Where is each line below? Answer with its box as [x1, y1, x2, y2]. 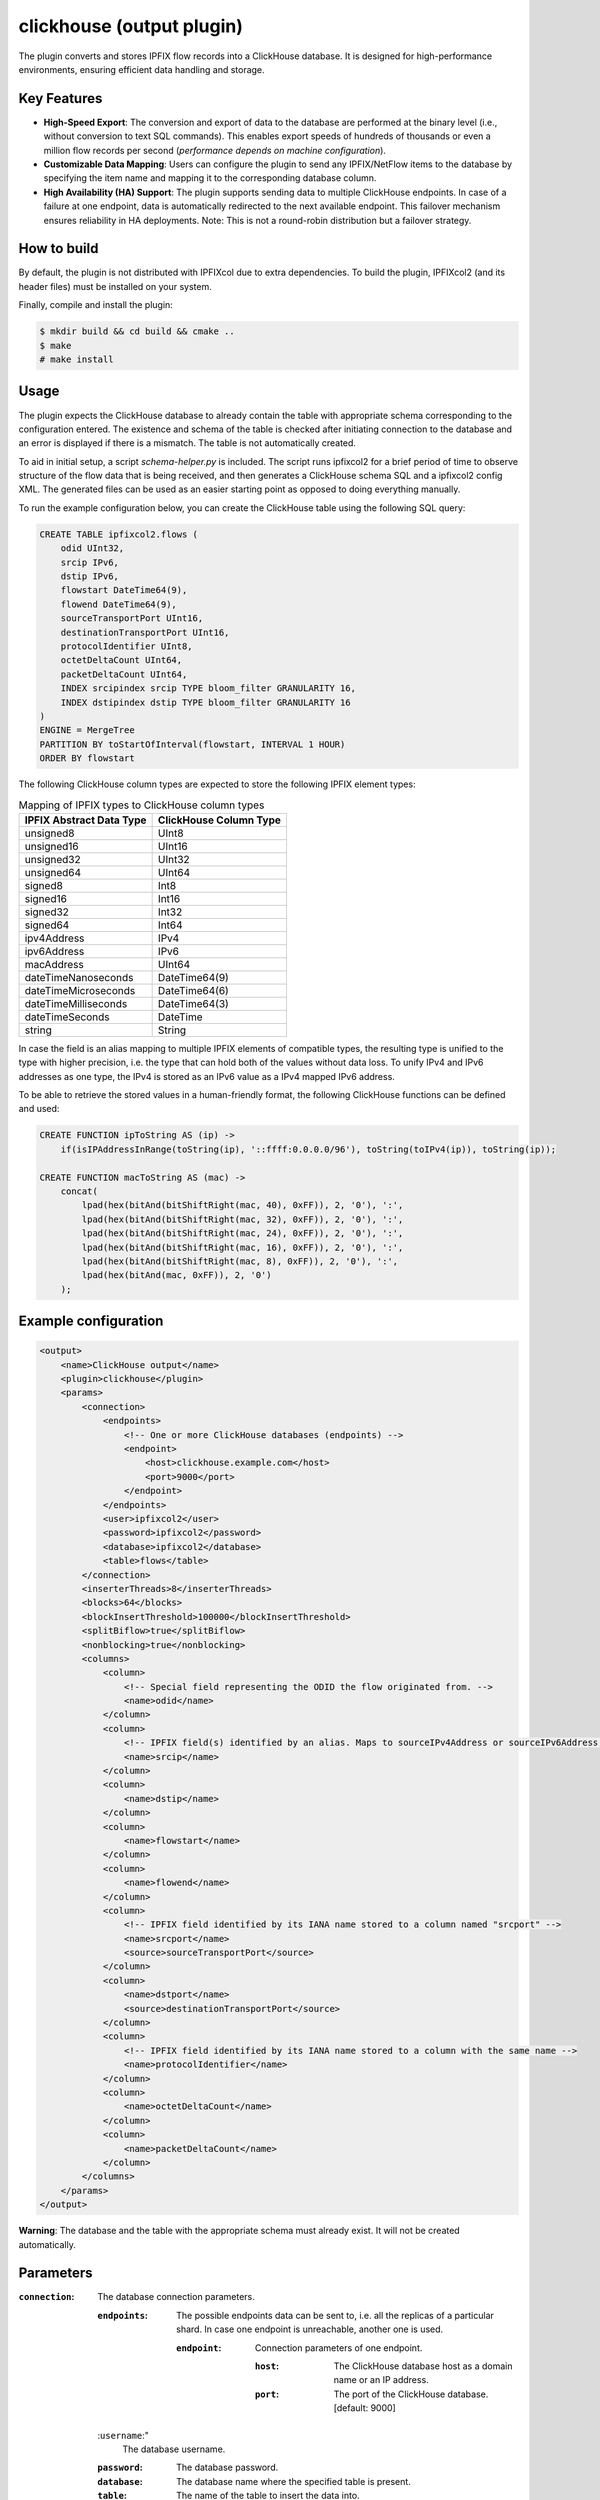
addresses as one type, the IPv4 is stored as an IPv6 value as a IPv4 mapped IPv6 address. [18, 1070, 395, 1082]
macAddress [24, 957, 84, 971]
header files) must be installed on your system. [18, 280, 212, 292]
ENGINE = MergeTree [39, 725, 135, 736]
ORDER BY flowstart [39, 753, 135, 764]
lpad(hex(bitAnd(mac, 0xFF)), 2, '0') [81, 1270, 272, 1281]
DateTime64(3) [157, 996, 229, 1010]
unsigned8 [24, 826, 75, 840]
